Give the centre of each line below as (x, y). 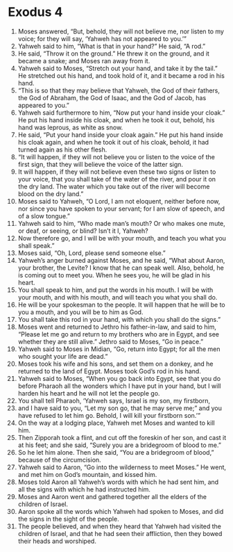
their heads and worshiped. (57, 541)
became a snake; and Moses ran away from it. (84, 60)
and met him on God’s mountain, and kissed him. (87, 474)
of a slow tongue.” (44, 216)
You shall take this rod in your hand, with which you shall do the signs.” (119, 319)
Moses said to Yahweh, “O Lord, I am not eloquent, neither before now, (119, 201)
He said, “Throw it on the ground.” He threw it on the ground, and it (114, 54)
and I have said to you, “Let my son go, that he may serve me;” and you (120, 408)
